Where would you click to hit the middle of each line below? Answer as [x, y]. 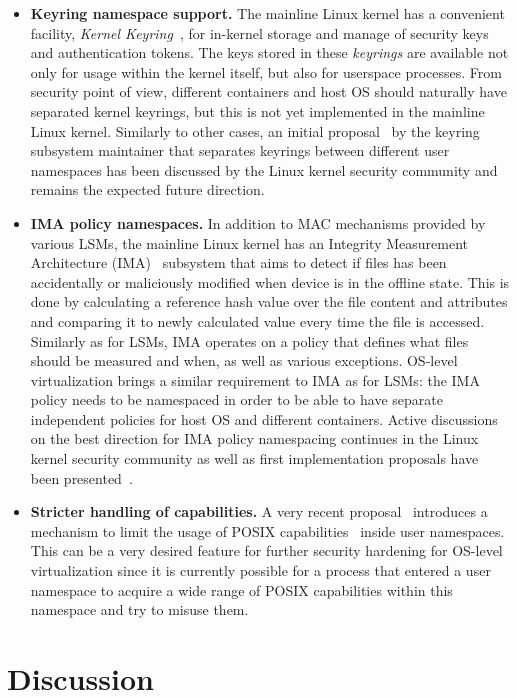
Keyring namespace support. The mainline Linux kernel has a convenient [267, 13]
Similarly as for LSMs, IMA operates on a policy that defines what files [249, 340]
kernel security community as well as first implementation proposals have [254, 458]
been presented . [81, 477]
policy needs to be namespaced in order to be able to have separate [236, 399]
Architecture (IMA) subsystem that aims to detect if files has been [238, 262]
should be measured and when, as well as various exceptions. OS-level [244, 360]
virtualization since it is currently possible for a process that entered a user [260, 570]
